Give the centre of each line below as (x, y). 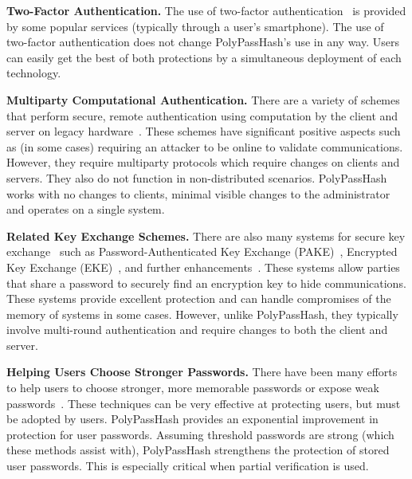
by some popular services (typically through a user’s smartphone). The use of (195, 26)
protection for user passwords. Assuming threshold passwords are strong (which (200, 434)
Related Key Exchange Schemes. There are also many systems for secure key (206, 236)
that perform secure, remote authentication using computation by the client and (202, 115)
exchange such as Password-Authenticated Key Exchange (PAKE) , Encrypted (202, 251)
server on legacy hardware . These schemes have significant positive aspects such (204, 131)
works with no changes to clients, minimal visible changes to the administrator (198, 193)
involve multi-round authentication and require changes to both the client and (197, 330)
